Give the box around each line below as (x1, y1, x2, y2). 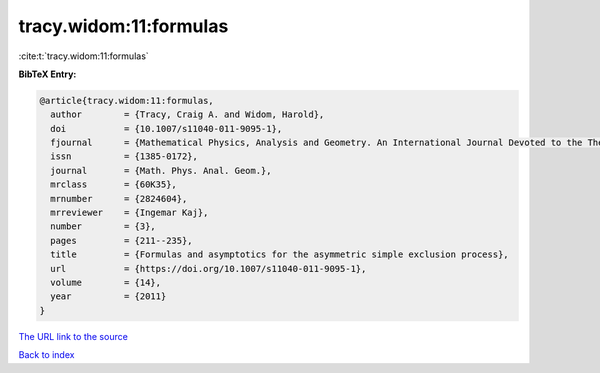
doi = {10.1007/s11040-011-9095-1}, (50, 123, 283, 134)
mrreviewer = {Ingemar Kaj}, (50, 207, 209, 219)
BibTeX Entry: (18, 68, 77, 80)
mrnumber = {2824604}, (50, 193, 188, 204)
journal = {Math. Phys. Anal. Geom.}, (50, 165, 272, 176)
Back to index (18, 349, 75, 361)
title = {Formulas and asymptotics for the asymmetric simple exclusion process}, (50, 249, 509, 260)
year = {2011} (50, 291, 167, 302)
